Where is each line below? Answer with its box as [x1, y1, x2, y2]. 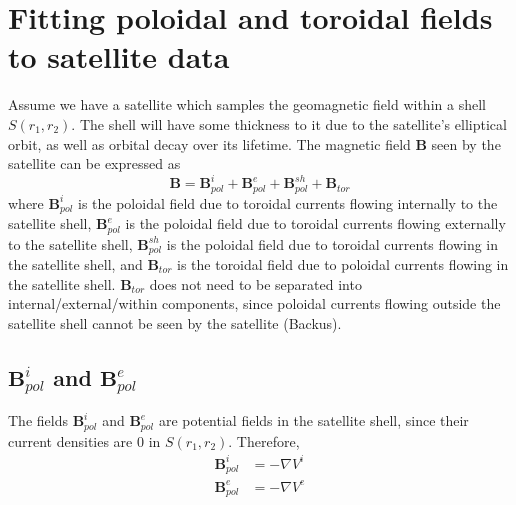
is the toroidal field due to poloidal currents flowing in [177, 254, 509, 274]
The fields [8, 410, 68, 431]
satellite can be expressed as [8, 153, 181, 174]
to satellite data [8, 36, 230, 77]
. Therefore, [228, 430, 300, 451]
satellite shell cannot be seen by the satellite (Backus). [8, 312, 342, 333]
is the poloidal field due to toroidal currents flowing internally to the [78, 192, 498, 213]
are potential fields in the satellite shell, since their [158, 410, 469, 431]
